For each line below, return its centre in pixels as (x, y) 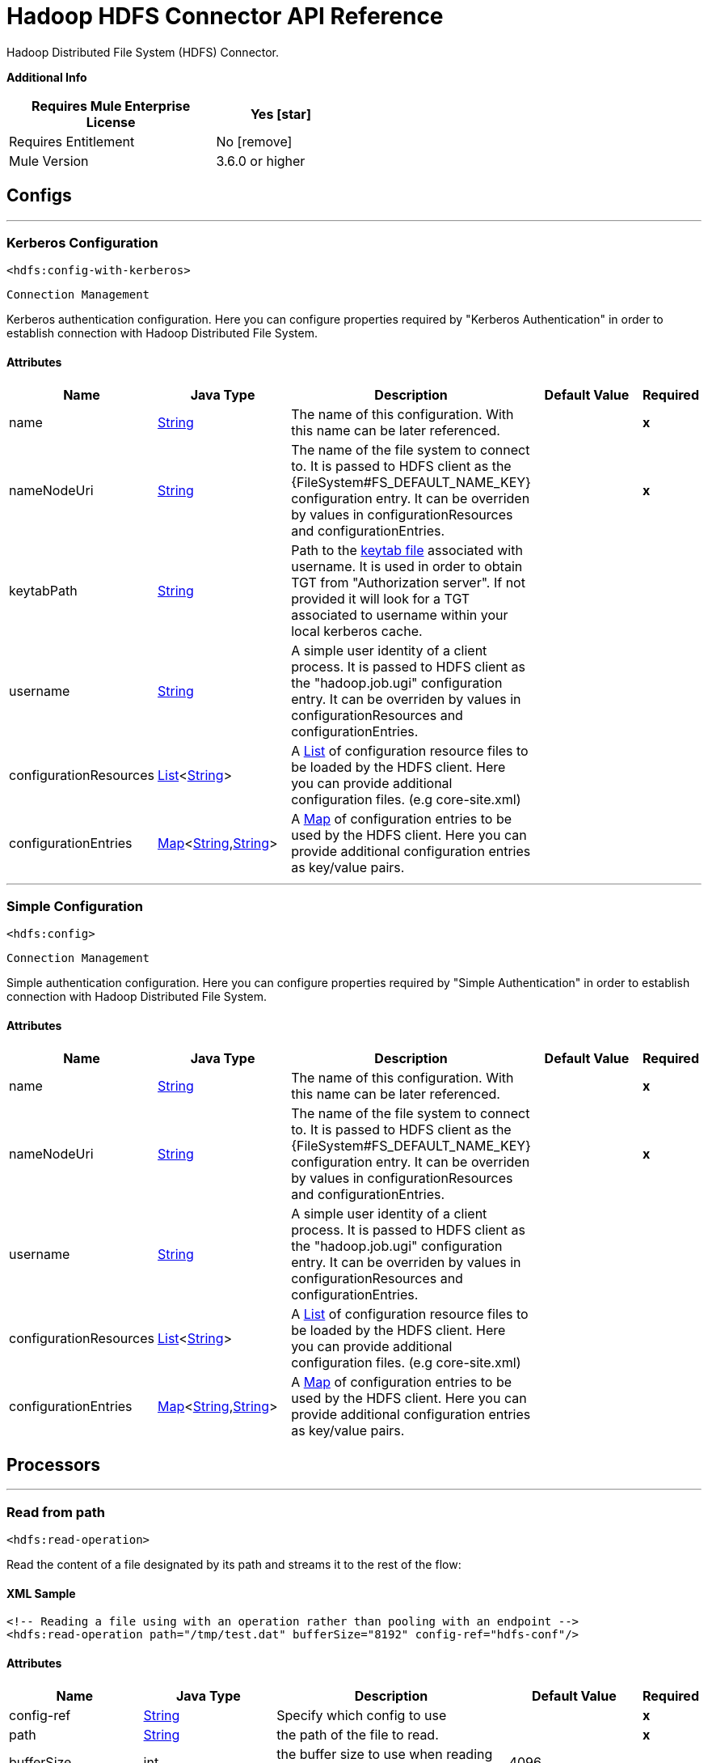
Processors (54, 1464)
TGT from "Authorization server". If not (408, 582)
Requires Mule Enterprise (111, 106)
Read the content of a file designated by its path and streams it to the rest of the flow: (234, 1565)
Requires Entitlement (72, 141)
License (111, 122)
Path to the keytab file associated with (407, 550)
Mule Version (49, 161)
